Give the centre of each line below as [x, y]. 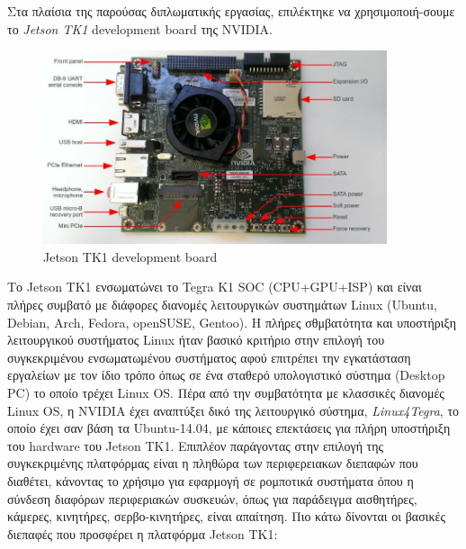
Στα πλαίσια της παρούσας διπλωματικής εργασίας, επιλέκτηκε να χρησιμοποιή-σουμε [231, 11]
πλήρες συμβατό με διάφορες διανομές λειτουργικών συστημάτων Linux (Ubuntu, [222, 305]
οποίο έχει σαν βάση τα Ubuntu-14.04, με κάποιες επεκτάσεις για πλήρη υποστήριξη [229, 428]
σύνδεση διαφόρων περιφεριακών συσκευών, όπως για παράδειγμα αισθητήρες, [212, 498]
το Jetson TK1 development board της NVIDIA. [140, 28]
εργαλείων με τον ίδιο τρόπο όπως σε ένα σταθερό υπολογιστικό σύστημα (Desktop [226, 375]
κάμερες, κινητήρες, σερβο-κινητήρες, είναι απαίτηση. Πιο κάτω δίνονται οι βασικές [226, 516]
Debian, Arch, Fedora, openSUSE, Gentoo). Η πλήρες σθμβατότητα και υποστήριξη [232, 322]
